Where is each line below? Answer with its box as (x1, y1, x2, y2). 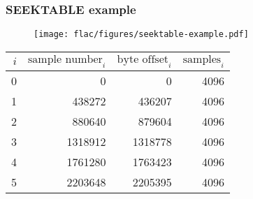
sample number (28, 54, 103, 66)
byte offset (117, 53, 168, 65)
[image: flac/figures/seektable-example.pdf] (34, 29, 249, 40)
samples (182, 54, 222, 66)
